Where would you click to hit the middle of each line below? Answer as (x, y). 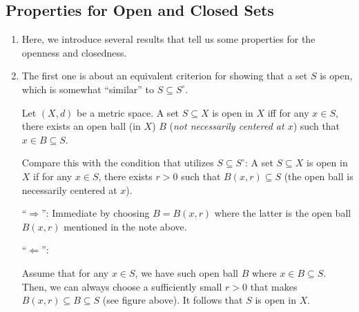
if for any (53, 176)
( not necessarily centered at (227, 126)
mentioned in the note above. (125, 226)
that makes (274, 286)
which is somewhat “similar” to (88, 89)
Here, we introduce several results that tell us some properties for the (168, 39)
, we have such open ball (186, 272)
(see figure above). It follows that (173, 300)
